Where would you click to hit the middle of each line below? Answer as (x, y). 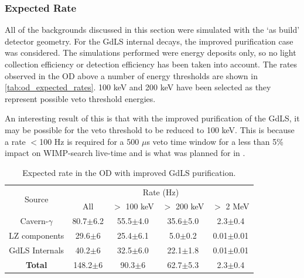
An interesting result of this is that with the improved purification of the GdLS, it (152, 118)
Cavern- (34, 221)
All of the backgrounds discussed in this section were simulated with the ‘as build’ (152, 30)
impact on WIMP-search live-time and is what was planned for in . (125, 153)
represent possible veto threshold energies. (80, 98)
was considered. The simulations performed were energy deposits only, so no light (151, 52)
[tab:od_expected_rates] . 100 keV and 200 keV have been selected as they (138, 87)
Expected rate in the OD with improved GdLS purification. (129, 172)
